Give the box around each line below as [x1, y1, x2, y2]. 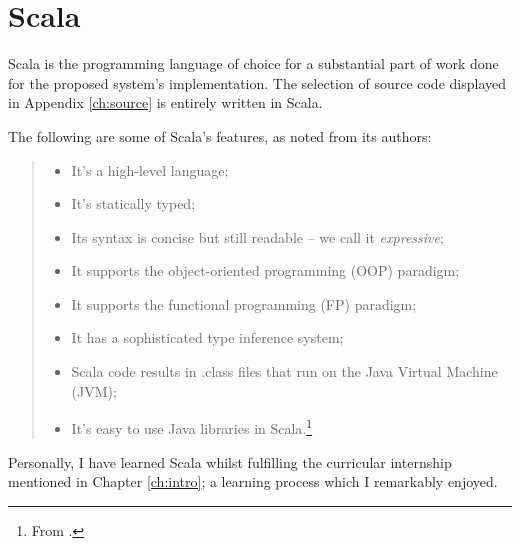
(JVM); [71, 380, 117, 401]
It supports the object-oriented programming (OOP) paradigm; [71, 260, 460, 281]
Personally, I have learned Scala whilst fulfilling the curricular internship [8, 451, 452, 472]
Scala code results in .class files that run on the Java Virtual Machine [71, 361, 498, 382]
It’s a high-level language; [71, 159, 229, 180]
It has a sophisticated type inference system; [71, 327, 344, 348]
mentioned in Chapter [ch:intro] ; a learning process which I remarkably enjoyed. [8, 471, 498, 492]
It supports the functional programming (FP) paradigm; [71, 293, 417, 314]
